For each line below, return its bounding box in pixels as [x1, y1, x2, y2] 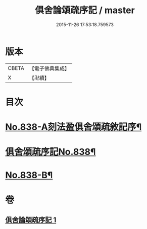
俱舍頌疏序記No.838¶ [5, 146, 96, 158]
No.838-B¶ [5, 170, 53, 181]
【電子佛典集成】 [29, 65, 70, 72]
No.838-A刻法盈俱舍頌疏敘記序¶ [5, 121, 142, 133]
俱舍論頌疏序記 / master [35, 5, 135, 16]
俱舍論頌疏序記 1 [5, 216, 57, 224]
